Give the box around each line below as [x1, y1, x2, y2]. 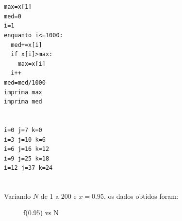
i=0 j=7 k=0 [4, 126, 42, 133]
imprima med [4, 98, 42, 105]
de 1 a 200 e [40, 191, 77, 201]
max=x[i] [17, 60, 46, 67]
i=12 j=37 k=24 [4, 164, 53, 172]
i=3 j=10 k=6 [4, 136, 46, 143]
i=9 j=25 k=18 [4, 155, 50, 162]
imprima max [4, 88, 42, 96]
